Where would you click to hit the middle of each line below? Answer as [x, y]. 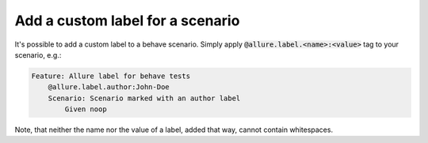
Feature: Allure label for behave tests [111, 76]
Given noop [86, 109]
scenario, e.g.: [38, 55]
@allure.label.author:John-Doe [109, 87]
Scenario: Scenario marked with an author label [144, 98]
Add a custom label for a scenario [127, 21]
